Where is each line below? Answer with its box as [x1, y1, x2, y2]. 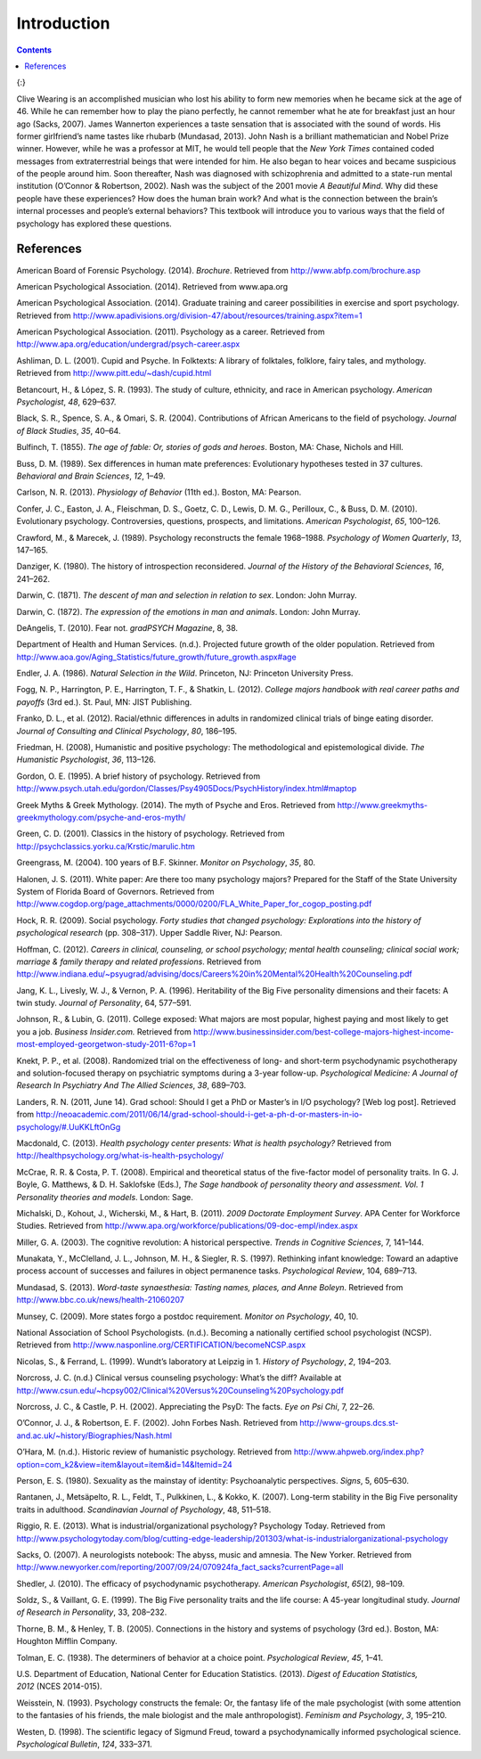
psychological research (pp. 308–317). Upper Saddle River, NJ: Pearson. [16, 928, 282, 938]
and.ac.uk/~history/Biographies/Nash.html [16, 1430, 173, 1441]
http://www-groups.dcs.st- [299, 1418, 399, 1428]
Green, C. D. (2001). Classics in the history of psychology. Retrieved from [16, 829, 285, 839]
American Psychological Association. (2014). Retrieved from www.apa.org [16, 281, 289, 291]
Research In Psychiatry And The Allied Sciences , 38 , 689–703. [16, 1080, 247, 1091]
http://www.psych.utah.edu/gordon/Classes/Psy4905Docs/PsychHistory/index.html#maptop [16, 783, 357, 794]
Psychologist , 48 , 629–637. [16, 397, 117, 407]
